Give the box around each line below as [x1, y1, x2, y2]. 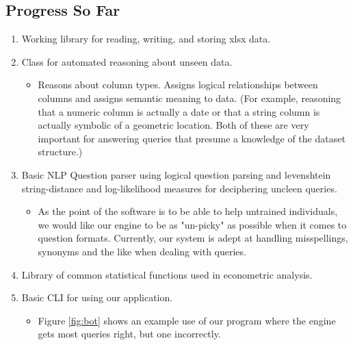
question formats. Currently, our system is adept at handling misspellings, [38, 231, 348, 245]
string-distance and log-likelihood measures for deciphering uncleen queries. [21, 181, 337, 195]
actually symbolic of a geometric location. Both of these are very [38, 118, 309, 132]
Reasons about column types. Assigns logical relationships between [38, 77, 318, 92]
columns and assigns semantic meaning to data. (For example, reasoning [38, 90, 341, 105]
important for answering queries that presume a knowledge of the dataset [38, 131, 345, 145]
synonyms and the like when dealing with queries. [38, 244, 246, 258]
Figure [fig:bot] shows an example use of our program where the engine [38, 313, 336, 327]
